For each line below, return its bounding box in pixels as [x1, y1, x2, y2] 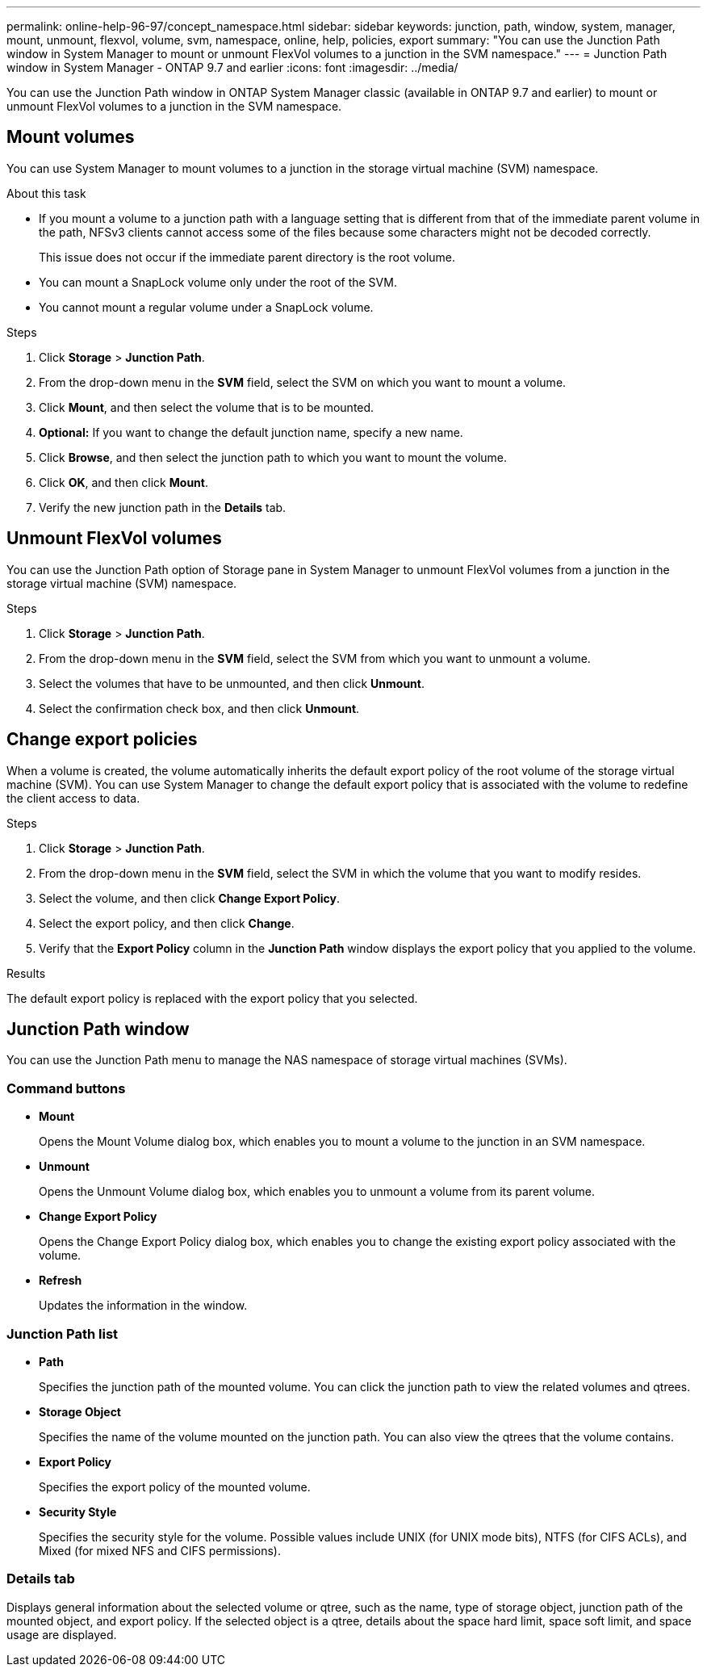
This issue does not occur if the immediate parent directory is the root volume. [39, 249, 456, 264]
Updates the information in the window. [39, 1298, 248, 1313]
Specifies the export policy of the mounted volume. [39, 1479, 311, 1494]
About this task [6, 186, 86, 200]
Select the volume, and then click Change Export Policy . [39, 891, 340, 905]
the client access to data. [6, 790, 140, 805]
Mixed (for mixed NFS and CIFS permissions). [39, 1543, 281, 1558]
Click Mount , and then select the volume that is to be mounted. [39, 400, 374, 414]
